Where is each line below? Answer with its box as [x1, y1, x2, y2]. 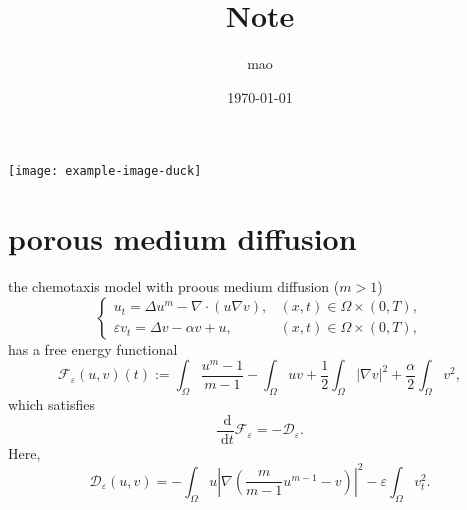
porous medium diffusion [8, 218, 357, 259]
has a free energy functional [8, 338, 178, 359]
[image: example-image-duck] [8, 164, 202, 179]
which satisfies [8, 394, 95, 415]
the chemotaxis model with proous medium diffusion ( [8, 276, 340, 297]
